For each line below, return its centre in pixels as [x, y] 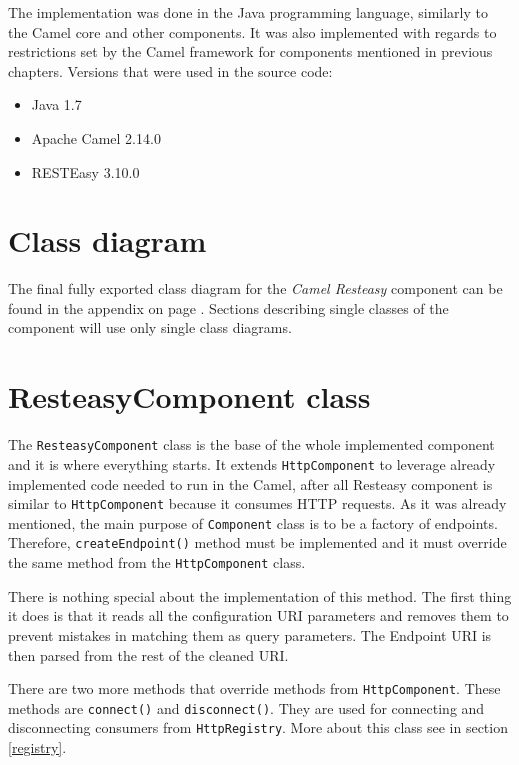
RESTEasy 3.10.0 [85, 171]
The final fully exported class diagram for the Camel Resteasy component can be [255, 288]
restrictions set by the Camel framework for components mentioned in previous [250, 51]
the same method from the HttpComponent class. [157, 562]
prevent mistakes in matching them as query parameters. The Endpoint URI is [250, 634]
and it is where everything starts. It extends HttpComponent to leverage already [252, 463]
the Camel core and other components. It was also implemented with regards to [252, 31]
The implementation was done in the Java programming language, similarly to [248, 12]
